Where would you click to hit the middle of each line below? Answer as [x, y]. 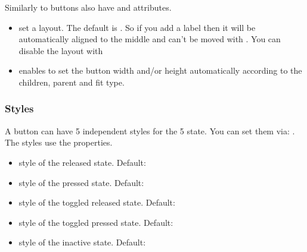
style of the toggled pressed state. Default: [96, 222]
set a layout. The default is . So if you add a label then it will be [137, 27]
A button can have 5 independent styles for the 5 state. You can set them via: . [150, 130]
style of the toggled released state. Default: [97, 202]
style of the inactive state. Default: [82, 242]
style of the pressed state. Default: [81, 182]
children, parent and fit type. [72, 82]
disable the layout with [61, 50]
